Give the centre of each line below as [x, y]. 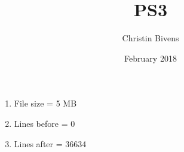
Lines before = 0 [45, 123]
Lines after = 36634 [50, 143]
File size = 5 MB [45, 103]
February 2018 [151, 58]
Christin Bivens [151, 38]
